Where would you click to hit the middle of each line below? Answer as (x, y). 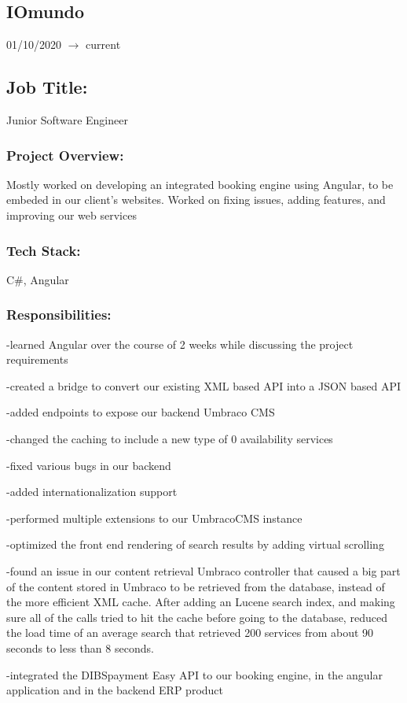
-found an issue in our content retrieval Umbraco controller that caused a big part (203, 570)
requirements (37, 359)
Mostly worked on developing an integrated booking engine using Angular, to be (200, 184)
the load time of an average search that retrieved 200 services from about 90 (190, 633)
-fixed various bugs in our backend (89, 465)
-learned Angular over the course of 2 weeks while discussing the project (180, 344)
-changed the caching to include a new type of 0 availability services (170, 438)
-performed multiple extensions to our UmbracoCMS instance (154, 518)
